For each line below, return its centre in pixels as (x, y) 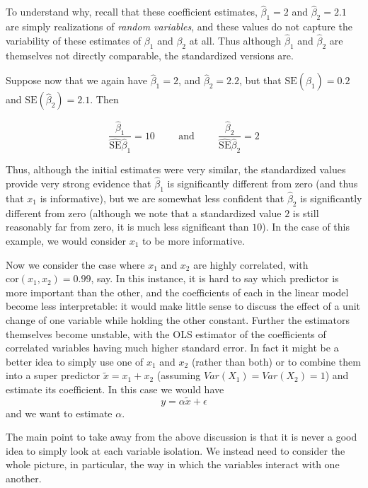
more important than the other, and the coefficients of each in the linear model (177, 292)
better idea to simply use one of (75, 361)
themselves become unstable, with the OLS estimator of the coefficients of (166, 333)
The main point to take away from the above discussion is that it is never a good (182, 437)
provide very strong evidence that (79, 183)
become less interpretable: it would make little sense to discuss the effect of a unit (183, 306)
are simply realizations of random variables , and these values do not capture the (179, 27)
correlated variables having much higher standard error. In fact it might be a (172, 348)
